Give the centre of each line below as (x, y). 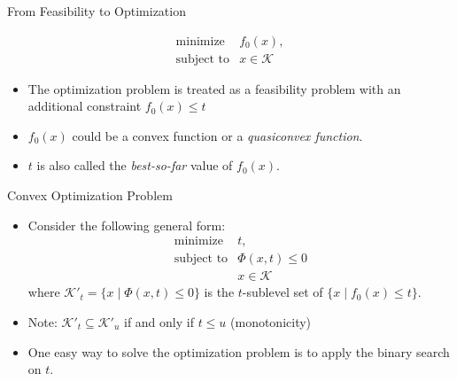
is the (219, 292)
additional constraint (85, 106)
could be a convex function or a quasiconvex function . (217, 135)
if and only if (159, 321)
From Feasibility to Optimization (97, 11)
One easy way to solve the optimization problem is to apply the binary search (239, 351)
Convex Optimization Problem (90, 195)
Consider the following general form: (127, 225)
